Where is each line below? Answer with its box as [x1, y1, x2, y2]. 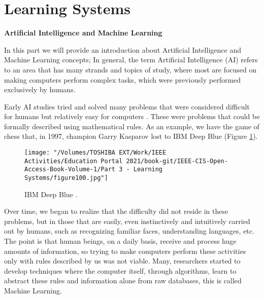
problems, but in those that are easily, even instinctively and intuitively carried [4, 215, 250, 226]
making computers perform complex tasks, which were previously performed [4, 74, 241, 85]
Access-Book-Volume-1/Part [24, 166, 115, 173]
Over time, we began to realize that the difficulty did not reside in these [4, 206, 228, 216]
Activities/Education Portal [24, 157, 123, 165]
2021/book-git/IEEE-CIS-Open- [126, 157, 228, 165]
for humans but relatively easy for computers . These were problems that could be [4, 111, 260, 122]
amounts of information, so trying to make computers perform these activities [4, 245, 246, 256]
